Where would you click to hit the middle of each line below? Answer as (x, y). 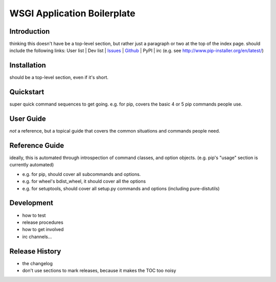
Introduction (30, 31)
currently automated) (32, 165)
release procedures (43, 222)
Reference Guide (37, 145)
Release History (35, 251)
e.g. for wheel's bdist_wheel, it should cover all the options (84, 182)
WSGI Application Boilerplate (72, 13)
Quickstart (27, 92)
